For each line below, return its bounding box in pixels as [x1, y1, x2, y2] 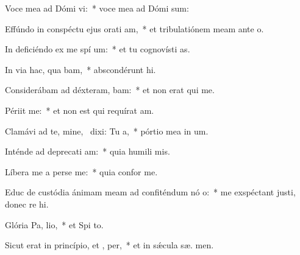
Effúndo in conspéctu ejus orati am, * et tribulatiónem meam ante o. [5, 22, 264, 35]
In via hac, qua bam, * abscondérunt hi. [5, 63, 156, 75]
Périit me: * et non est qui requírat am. [5, 103, 154, 116]
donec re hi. [5, 197, 49, 210]
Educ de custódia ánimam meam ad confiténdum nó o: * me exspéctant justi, [5, 186, 296, 198]
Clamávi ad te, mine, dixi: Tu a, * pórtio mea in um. [5, 124, 209, 137]
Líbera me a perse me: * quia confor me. [5, 165, 158, 178]
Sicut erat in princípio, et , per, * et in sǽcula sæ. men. [5, 239, 214, 251]
